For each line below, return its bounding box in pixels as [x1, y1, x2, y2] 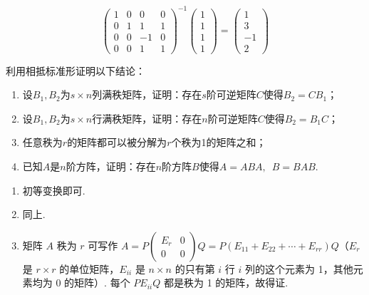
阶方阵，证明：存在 [66, 159, 156, 174]
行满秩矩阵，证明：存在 [92, 110, 202, 125]
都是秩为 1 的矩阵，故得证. [163, 275, 289, 290]
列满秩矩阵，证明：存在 [92, 87, 202, 102]
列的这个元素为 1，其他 [244, 261, 353, 276]
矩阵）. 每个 [74, 275, 130, 290]
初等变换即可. [22, 182, 85, 197]
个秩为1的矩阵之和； [171, 135, 266, 150]
